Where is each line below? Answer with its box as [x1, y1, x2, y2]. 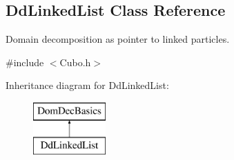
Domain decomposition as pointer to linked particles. [6, 32, 230, 46]
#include [6, 54, 44, 69]
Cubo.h [59, 54, 91, 69]
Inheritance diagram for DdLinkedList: [6, 78, 169, 92]
